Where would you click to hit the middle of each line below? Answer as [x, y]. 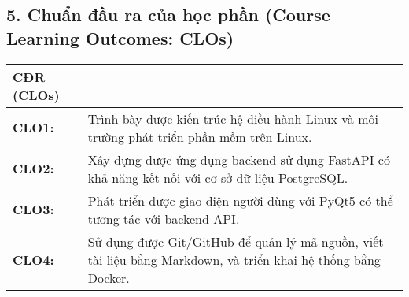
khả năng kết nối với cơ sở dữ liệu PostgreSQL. [218, 177]
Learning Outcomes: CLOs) [120, 37]
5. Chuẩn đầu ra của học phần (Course [168, 15]
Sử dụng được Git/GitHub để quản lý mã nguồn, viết [236, 241]
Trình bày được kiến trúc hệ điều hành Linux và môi [233, 118]
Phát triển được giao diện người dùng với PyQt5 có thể [240, 200]
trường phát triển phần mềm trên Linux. [200, 136]
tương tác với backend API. [164, 218]
